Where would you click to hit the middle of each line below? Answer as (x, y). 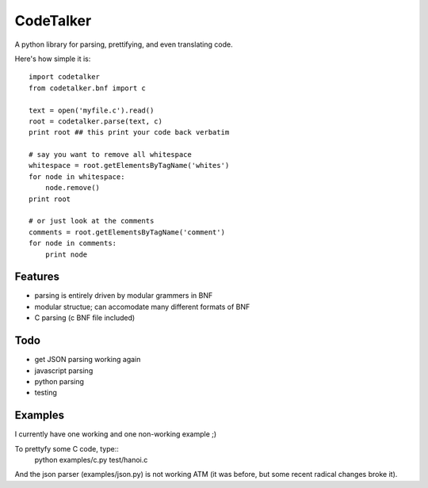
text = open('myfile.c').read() (92, 110)
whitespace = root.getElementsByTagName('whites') (129, 166)
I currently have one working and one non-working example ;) (116, 434)
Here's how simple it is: (53, 59)
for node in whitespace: (77, 177)
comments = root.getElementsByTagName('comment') (127, 232)
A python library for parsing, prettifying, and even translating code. (124, 44)
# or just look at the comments (92, 221)
